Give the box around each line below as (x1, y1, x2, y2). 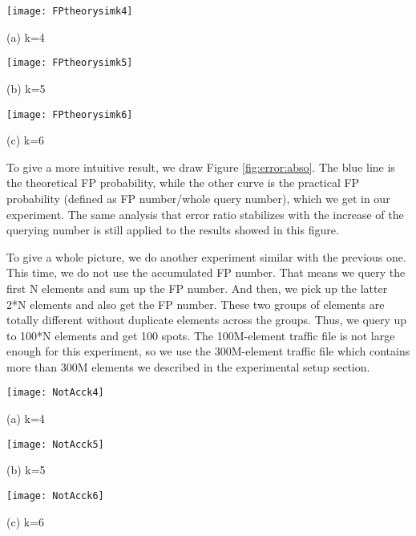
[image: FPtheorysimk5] (6, 57, 133, 69)
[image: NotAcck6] (6, 489, 104, 501)
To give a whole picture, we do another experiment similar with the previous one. (6, 248, 406, 265)
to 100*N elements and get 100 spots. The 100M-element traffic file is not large (6, 327, 395, 343)
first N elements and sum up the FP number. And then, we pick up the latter (6, 279, 388, 296)
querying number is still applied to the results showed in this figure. (6, 221, 339, 238)
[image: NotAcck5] (6, 438, 104, 450)
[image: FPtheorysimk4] (6, 6, 133, 17)
